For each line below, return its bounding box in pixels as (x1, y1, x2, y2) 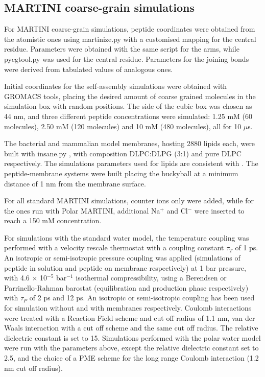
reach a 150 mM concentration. (4, 215, 102, 226)
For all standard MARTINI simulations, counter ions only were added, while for (4, 195, 254, 206)
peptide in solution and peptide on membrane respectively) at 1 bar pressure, (4, 262, 246, 273)
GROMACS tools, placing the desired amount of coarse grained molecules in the (4, 90, 256, 101)
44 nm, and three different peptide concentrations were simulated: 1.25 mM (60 (4, 110, 253, 121)
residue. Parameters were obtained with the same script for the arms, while (4, 43, 239, 54)
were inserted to (194, 205, 245, 216)
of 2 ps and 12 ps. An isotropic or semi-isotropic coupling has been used (29, 292, 255, 303)
